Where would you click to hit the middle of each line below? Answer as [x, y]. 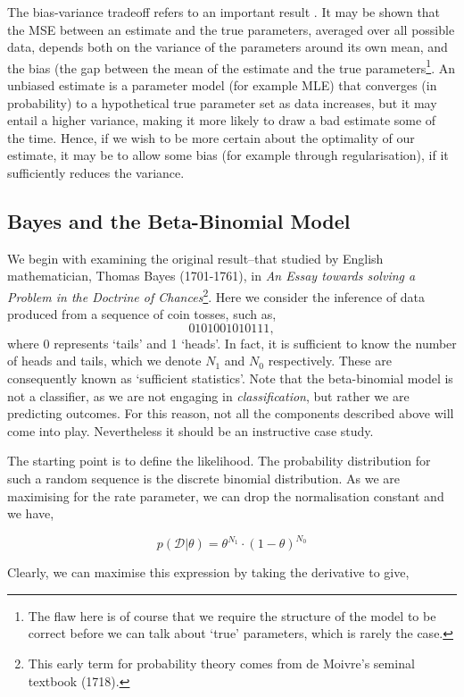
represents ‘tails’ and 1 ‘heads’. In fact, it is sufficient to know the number [255, 343]
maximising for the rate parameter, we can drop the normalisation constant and [226, 495]
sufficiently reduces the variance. [96, 172]
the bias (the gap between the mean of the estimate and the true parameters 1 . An [231, 66]
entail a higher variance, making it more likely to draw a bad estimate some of [222, 120]
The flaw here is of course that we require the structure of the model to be [232, 615]
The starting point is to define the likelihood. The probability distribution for [219, 461]
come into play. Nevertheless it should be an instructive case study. [191, 430]
